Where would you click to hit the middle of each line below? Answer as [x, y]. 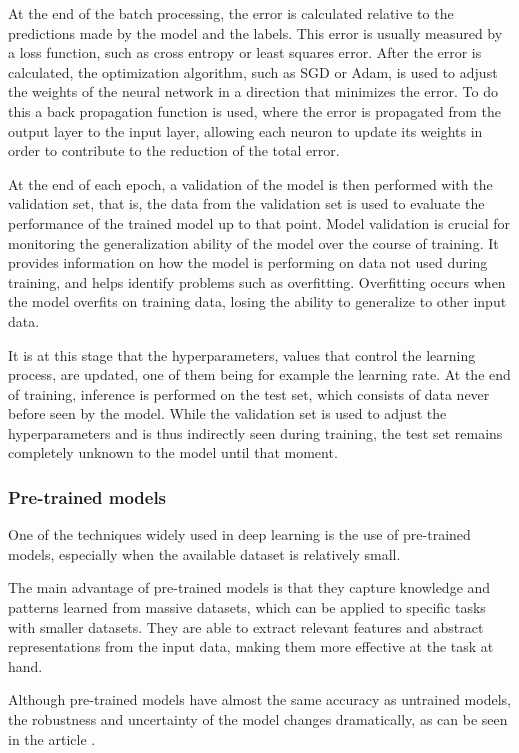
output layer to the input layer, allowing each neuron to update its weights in [245, 130]
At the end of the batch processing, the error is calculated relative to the [231, 13]
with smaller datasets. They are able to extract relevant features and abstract [246, 626]
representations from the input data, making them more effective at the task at [251, 646]
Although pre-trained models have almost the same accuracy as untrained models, [259, 699]
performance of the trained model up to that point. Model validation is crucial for [259, 222]
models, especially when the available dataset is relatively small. [204, 553]
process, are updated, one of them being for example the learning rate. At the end [259, 374]
